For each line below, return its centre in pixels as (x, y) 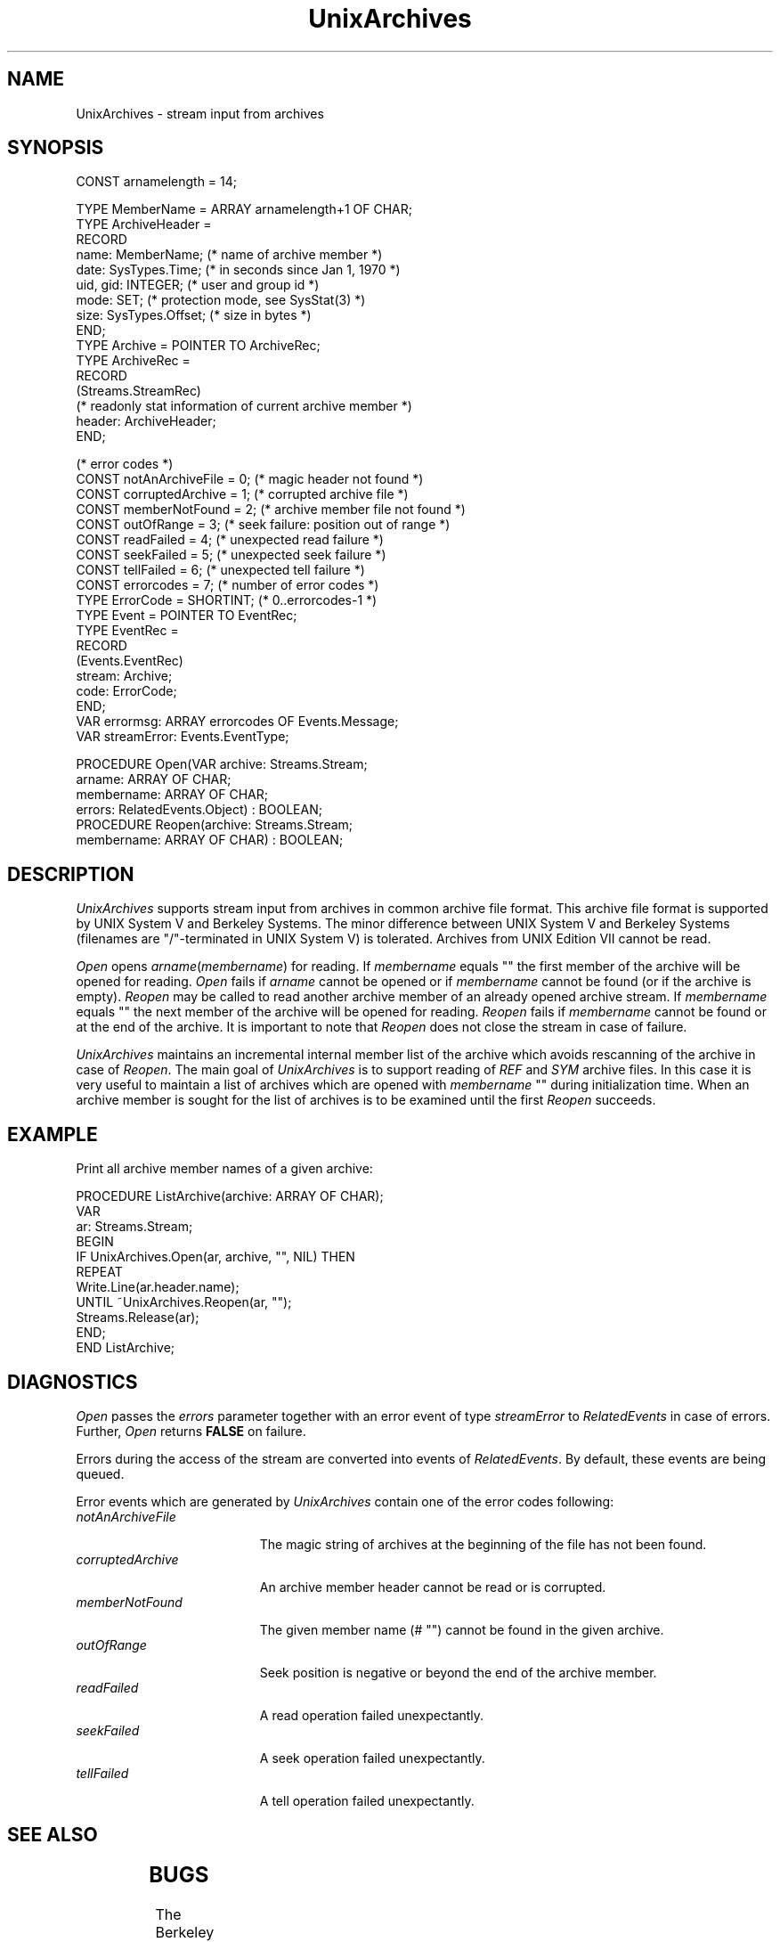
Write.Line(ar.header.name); (158, 1287)
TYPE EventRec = (127, 631)
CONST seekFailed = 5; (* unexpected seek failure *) (231, 555)
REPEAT (99, 1272)
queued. (100, 1473)
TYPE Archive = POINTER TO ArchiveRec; (198, 346)
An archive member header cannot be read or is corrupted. (433, 1587)
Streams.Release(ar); (138, 1318)
